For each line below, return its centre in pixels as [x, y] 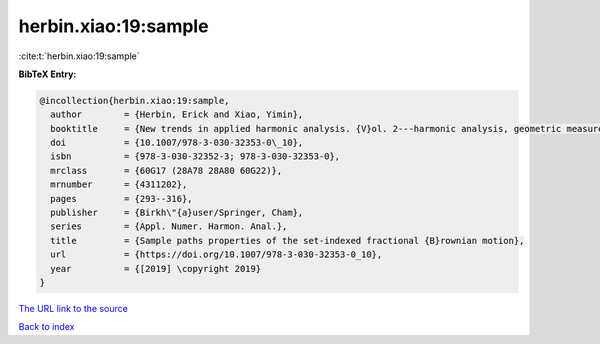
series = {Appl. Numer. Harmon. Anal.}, [169, 226]
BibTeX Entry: [47, 74]
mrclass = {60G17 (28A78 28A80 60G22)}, [166, 170]
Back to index [46, 327]
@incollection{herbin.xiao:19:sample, [134, 100]
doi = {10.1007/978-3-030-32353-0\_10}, [177, 143]
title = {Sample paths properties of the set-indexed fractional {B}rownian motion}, [287, 240]
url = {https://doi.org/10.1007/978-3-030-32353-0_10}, [216, 254]
